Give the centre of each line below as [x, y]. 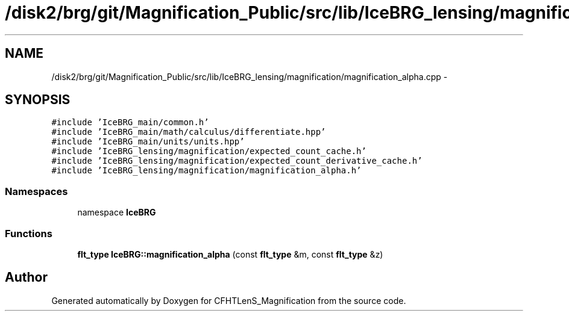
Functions [29, 233]
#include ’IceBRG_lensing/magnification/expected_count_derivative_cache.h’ [237, 161]
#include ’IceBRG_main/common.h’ [130, 122]
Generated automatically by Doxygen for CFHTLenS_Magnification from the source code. [229, 300]
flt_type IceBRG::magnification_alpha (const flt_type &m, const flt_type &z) [230, 254]
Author [26, 277]
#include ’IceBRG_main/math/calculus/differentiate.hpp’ [189, 132]
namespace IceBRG [117, 212]
